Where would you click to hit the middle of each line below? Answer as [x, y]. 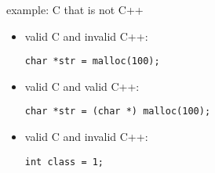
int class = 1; [64, 162]
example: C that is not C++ [75, 9]
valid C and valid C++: [82, 86]
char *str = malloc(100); [92, 61]
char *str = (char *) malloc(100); [118, 112]
